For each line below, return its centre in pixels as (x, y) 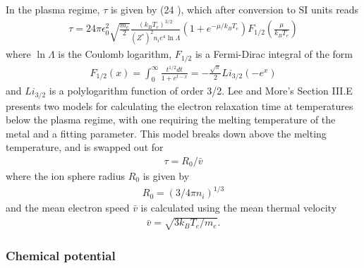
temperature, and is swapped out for (85, 147)
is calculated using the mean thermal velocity (239, 208)
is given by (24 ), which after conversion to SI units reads (235, 9)
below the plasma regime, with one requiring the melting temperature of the (171, 120)
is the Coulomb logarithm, (115, 54)
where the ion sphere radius (66, 175)
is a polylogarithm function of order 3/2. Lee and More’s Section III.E (201, 91)
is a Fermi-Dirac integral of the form (274, 54)
